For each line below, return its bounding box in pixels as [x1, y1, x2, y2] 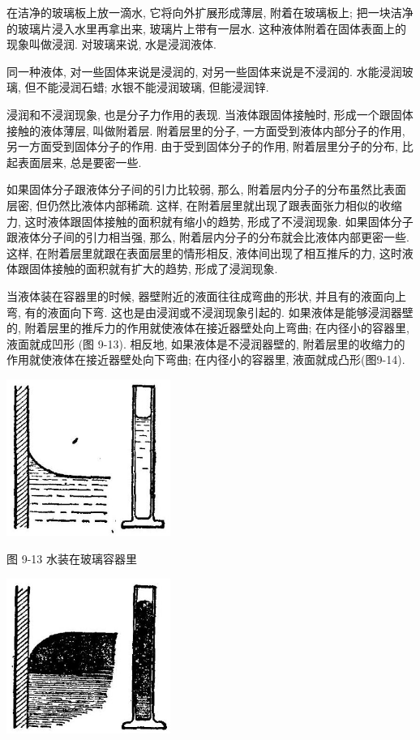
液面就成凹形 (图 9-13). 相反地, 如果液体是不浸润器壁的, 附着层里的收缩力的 [6, 335, 405, 352]
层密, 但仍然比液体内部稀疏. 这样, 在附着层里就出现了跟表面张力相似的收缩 [6, 196, 402, 213]
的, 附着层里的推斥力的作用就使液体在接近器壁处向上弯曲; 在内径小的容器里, [6, 319, 409, 336]
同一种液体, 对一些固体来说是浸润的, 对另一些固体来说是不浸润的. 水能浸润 [6, 62, 402, 79]
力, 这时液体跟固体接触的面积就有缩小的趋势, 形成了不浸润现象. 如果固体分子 [6, 212, 414, 229]
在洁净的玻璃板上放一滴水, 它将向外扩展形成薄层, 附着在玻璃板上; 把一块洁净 [6, 4, 414, 20]
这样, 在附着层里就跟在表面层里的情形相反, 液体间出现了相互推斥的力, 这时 [6, 244, 402, 261]
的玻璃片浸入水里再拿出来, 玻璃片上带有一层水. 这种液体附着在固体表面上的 [6, 19, 407, 36]
